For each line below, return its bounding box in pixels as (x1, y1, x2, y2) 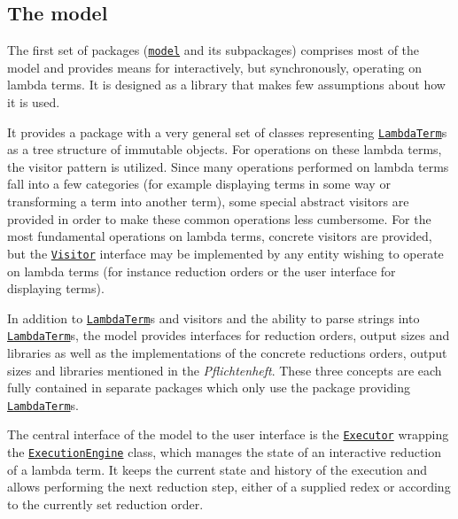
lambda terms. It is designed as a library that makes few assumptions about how (7, 75, 446, 94)
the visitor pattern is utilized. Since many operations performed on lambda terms (7, 157, 449, 175)
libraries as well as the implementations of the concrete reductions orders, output (7, 344, 447, 362)
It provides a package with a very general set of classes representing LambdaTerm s (7, 122, 447, 141)
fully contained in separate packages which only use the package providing (7, 378, 410, 397)
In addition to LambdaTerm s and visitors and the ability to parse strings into (7, 308, 420, 327)
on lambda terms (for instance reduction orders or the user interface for (7, 261, 396, 280)
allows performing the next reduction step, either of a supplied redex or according (7, 477, 451, 496)
